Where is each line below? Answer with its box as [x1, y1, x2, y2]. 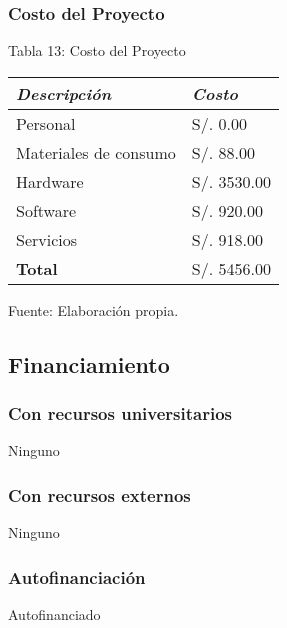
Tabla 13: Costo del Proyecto [8, 40, 186, 61]
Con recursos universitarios [8, 401, 233, 426]
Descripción [16, 81, 112, 105]
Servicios [16, 227, 78, 251]
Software [16, 198, 77, 222]
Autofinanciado [8, 604, 101, 625]
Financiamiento [8, 348, 170, 379]
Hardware [16, 169, 84, 193]
